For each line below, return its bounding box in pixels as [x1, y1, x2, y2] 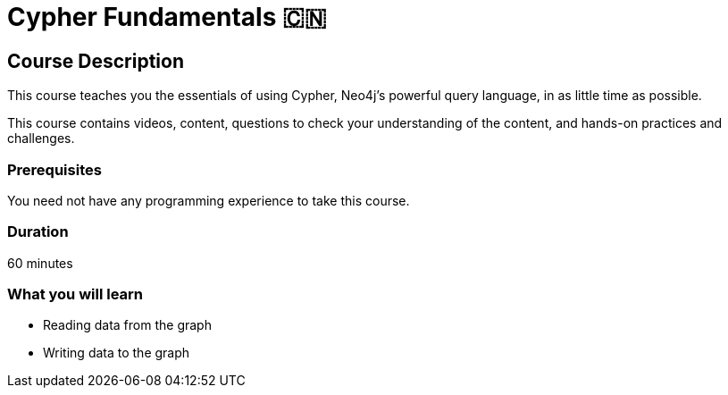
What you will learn [7, 285, 144, 304]
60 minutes [7, 255, 73, 271]
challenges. [7, 130, 75, 147]
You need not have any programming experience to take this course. [7, 192, 410, 208]
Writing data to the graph [43, 345, 190, 361]
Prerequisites [7, 160, 102, 179]
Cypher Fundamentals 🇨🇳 [7, 2, 327, 32]
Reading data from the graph [43, 317, 212, 333]
